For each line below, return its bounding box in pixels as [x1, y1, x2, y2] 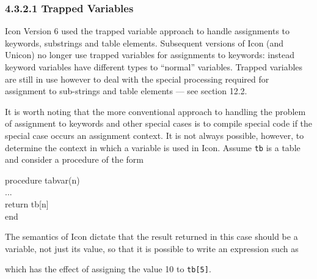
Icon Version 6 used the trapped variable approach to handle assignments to [5, 24, 290, 37]
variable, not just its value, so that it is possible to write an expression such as [5, 242, 299, 255]
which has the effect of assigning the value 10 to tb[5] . [5, 262, 211, 275]
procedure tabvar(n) [5, 173, 80, 186]
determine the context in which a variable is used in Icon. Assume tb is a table [5, 141, 301, 154]
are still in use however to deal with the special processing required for [5, 72, 269, 85]
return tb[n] [5, 198, 49, 210]
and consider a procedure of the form [5, 153, 144, 166]
